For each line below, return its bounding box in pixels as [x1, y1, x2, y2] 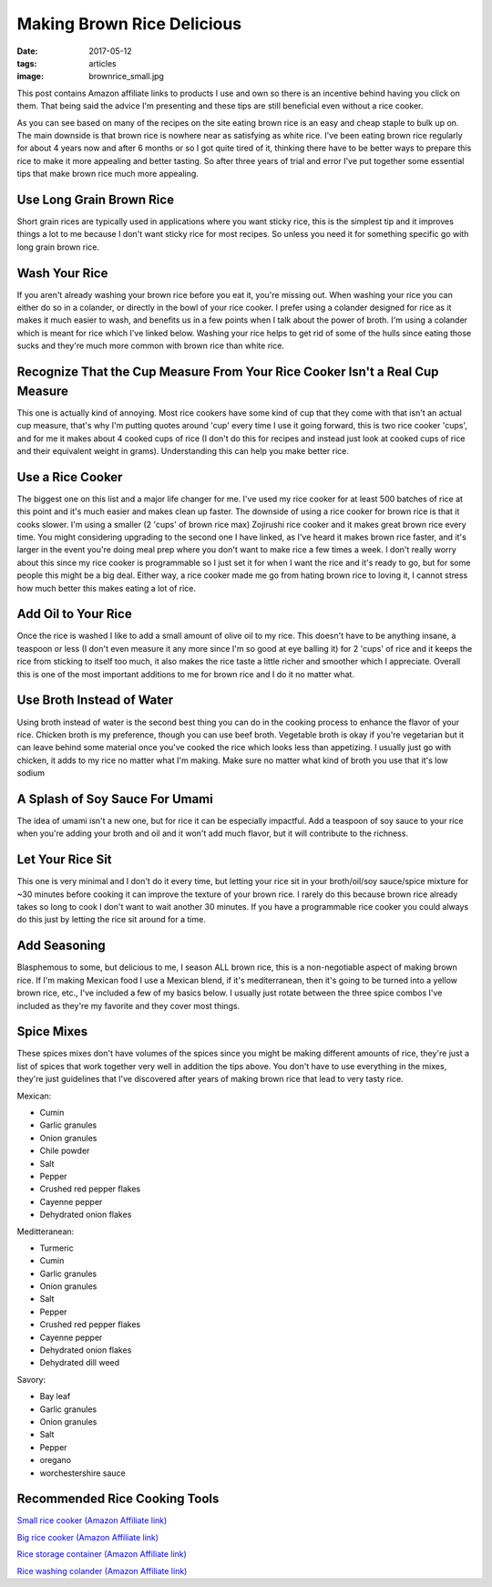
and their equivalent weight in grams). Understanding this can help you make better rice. [16, 445, 350, 456]
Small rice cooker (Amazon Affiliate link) [16, 1515, 168, 1526]
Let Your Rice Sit [16, 852, 113, 868]
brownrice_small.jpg [88, 71, 164, 82]
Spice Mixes [16, 1024, 88, 1039]
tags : [16, 57, 37, 68]
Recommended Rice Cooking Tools [16, 1491, 220, 1507]
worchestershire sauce [39, 1468, 127, 1479]
